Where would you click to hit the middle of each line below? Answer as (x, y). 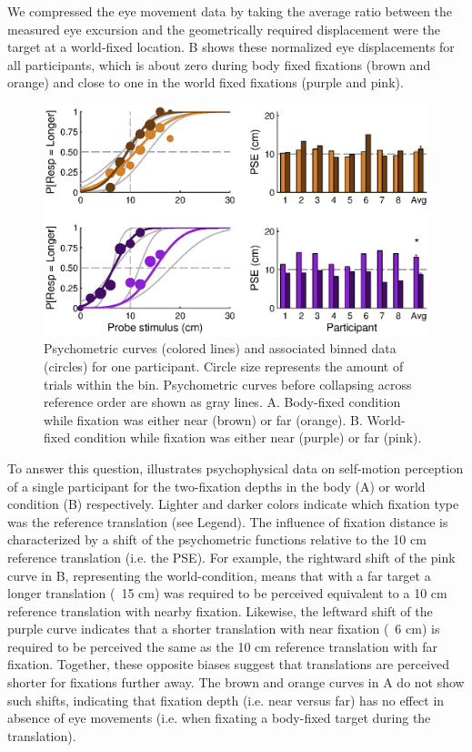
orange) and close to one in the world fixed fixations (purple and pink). (206, 82)
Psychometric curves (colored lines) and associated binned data (220, 348)
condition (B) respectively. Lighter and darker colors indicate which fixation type (233, 504)
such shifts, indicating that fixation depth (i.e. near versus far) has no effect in (226, 700)
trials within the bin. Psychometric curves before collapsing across (228, 384)
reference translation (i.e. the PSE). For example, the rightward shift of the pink (231, 557)
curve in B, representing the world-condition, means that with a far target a (219, 575)
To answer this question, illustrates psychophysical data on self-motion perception (236, 467)
